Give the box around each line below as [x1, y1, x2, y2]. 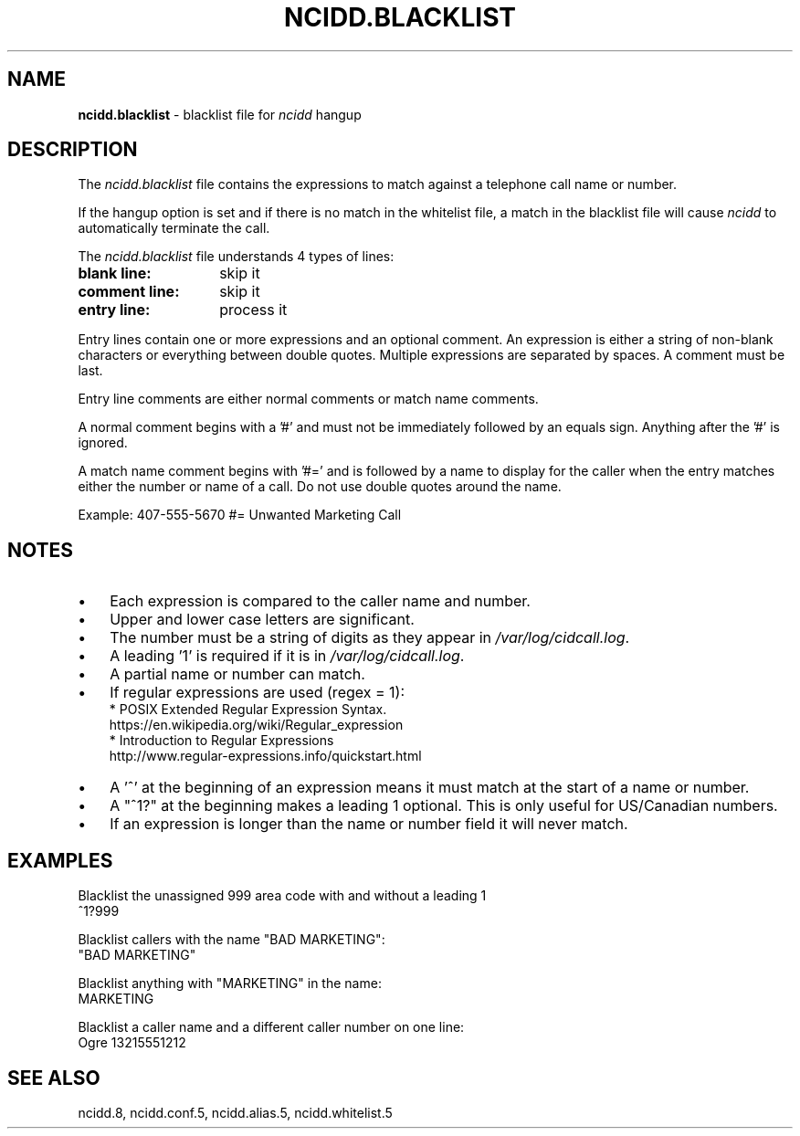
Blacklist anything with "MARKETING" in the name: [78, 975, 382, 992]
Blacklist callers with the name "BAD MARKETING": [78, 931, 385, 948]
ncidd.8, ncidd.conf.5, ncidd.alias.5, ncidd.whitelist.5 [78, 1104, 393, 1120]
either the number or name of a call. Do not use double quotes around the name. [78, 479, 562, 495]
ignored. [78, 435, 128, 451]
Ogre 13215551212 [78, 1035, 186, 1051]
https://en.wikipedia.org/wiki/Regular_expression [109, 717, 404, 733]
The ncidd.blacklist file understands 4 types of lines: [78, 248, 395, 265]
